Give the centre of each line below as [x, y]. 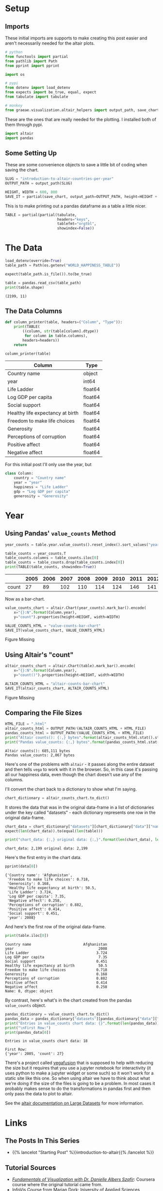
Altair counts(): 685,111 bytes [38, 751]
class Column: [19, 474]
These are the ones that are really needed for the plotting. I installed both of [81, 119]
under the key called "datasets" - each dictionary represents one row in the [81, 812]
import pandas [19, 138]
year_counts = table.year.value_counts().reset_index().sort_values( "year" [83, 545]
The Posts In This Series [42, 1141]
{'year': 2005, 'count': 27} [34, 1054]
